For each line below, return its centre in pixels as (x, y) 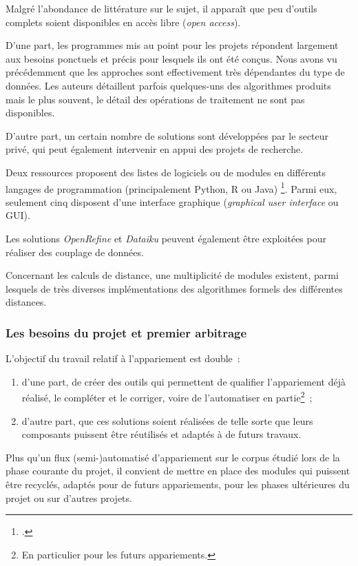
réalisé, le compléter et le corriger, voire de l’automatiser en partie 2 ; (167, 396)
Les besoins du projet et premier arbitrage (126, 332)
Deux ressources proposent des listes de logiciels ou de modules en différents (166, 172)
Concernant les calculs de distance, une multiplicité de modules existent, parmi (172, 275)
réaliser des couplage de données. (75, 252)
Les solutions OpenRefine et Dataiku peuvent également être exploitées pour (166, 238)
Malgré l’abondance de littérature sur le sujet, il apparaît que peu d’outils (161, 8)
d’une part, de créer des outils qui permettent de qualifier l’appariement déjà (183, 381)
